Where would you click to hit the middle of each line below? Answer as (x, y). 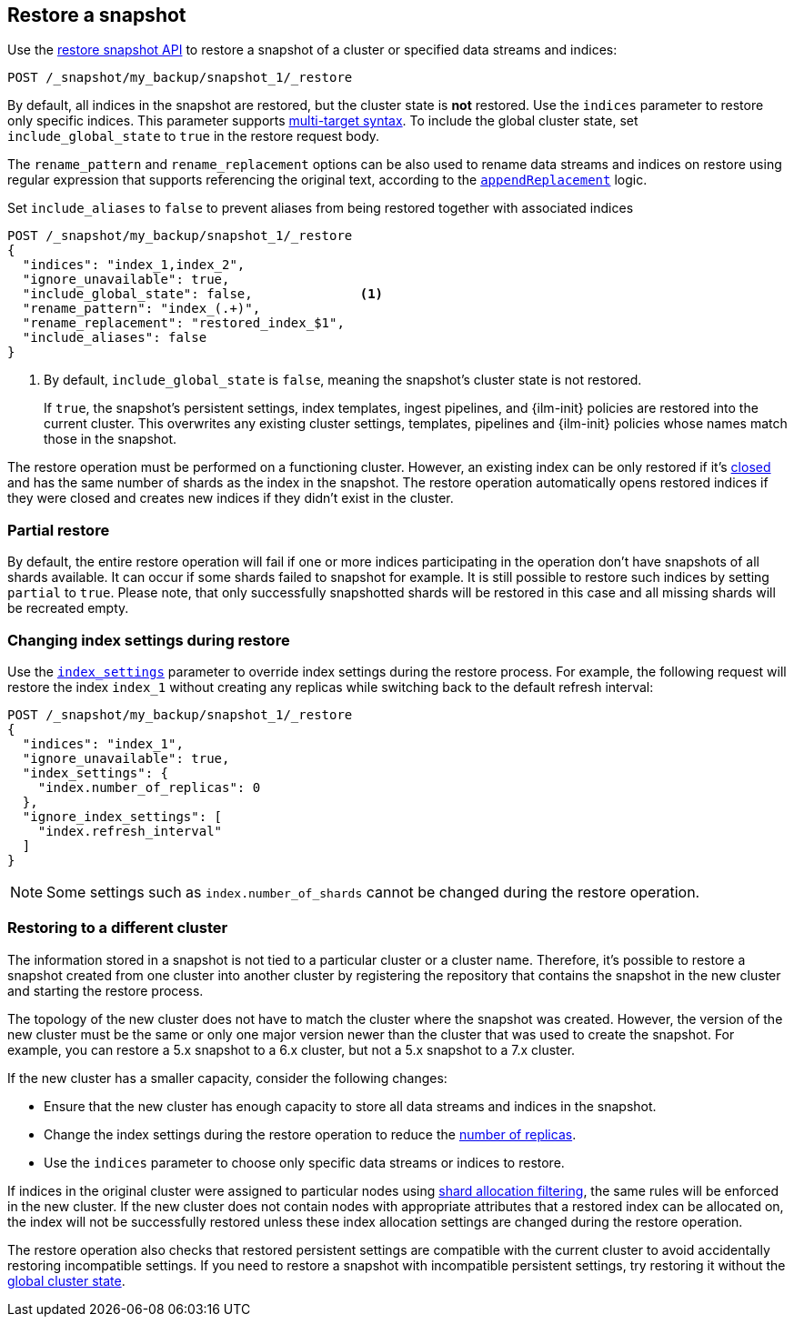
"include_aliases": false (115, 338)
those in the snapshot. (111, 439)
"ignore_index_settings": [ (122, 816)
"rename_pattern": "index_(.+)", (141, 309)
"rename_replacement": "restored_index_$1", (183, 323)
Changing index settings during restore (149, 640)
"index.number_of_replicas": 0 (149, 787)
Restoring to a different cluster (118, 928)
